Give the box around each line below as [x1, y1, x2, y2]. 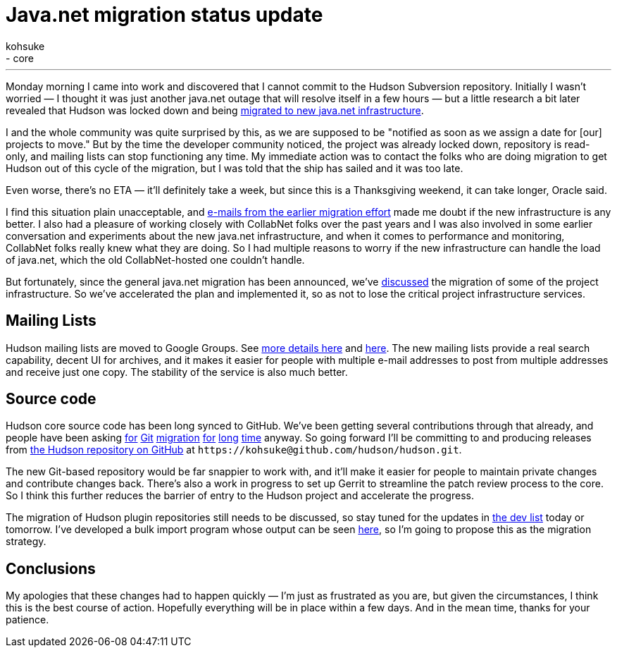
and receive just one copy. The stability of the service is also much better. [6, 365, 348, 378]
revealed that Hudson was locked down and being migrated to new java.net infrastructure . [6, 104, 424, 116]
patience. [6, 614, 49, 626]
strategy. [6, 535, 46, 548]
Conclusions [6, 559, 96, 578]
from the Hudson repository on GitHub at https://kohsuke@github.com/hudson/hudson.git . [6, 444, 462, 456]
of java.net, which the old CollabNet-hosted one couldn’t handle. [6, 253, 305, 266]
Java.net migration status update [6, 3, 323, 27]
